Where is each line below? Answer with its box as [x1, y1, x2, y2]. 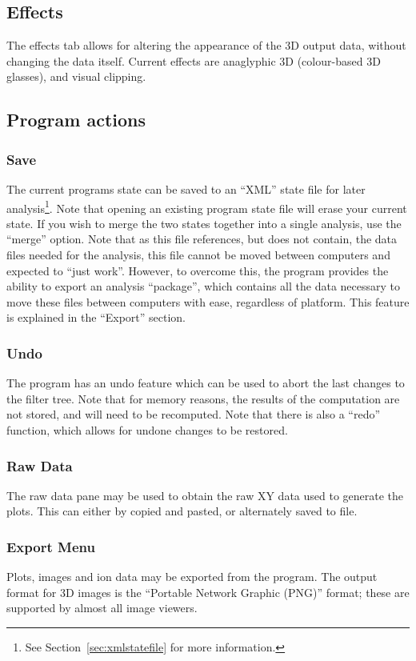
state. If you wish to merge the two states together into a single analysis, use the [6, 214, 402, 231]
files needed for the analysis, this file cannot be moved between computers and [6, 246, 390, 263]
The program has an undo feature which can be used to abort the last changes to [6, 375, 405, 391]
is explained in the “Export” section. [6, 309, 186, 326]
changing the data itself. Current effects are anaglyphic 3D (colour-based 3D [6, 52, 381, 69]
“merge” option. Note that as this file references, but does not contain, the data [6, 230, 398, 247]
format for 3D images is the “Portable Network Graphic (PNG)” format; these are [6, 583, 410, 600]
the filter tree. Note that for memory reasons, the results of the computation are [6, 390, 400, 407]
